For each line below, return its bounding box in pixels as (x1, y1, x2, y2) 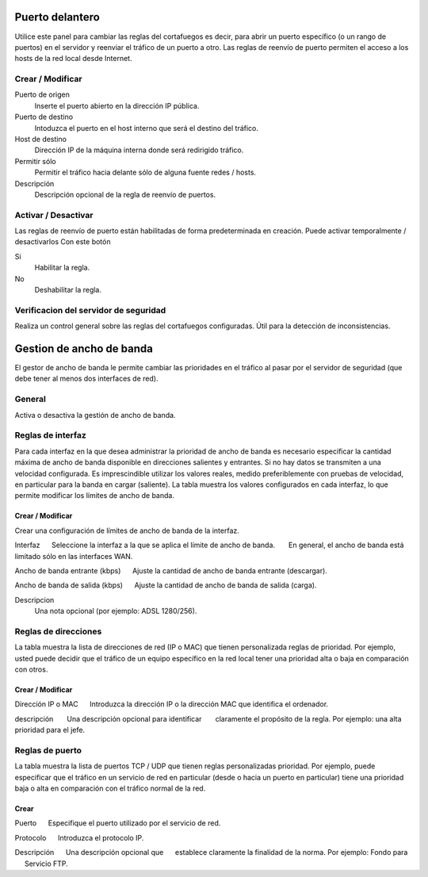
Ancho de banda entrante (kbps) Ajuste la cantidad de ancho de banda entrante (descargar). (14, 565, 328, 575)
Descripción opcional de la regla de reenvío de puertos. (34, 190, 216, 199)
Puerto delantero (14, 10, 101, 24)
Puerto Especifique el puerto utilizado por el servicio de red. (14, 818, 221, 828)
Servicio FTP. (24, 859, 69, 868)
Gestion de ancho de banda (14, 342, 154, 355)
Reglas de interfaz (14, 430, 86, 441)
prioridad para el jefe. (14, 726, 86, 735)
